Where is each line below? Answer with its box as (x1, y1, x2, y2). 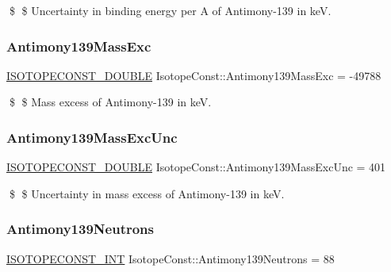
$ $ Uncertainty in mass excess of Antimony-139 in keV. (9, 185, 285, 201)
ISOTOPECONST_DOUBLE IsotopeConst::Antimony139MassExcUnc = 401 (6, 159, 386, 175)
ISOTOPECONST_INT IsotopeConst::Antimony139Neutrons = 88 (6, 250, 335, 266)
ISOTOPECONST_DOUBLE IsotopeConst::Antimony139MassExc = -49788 (6, 67, 381, 83)
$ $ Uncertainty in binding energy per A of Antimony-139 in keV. (9, 2, 332, 18)
